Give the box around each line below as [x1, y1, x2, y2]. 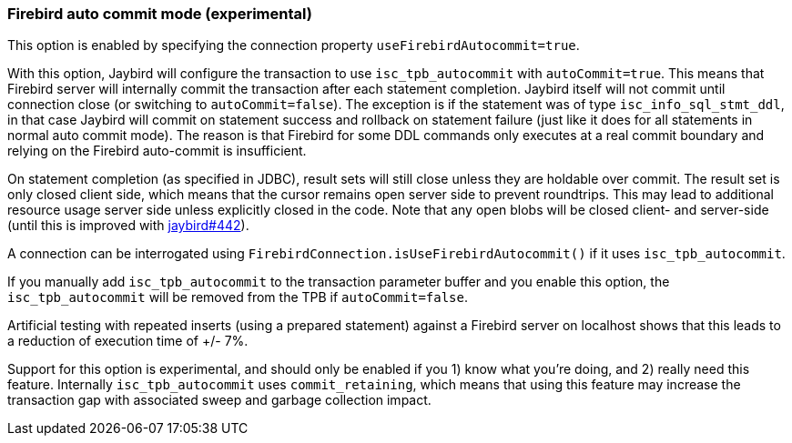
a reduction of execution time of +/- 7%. [7, 333, 249, 349]
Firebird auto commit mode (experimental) [7, 5, 312, 23]
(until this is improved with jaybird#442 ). [7, 217, 249, 234]
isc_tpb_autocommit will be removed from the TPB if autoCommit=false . [7, 289, 469, 306]
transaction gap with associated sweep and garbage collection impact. [7, 392, 432, 408]
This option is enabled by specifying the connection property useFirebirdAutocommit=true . [7, 37, 580, 54]
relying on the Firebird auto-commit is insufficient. [7, 143, 307, 159]
